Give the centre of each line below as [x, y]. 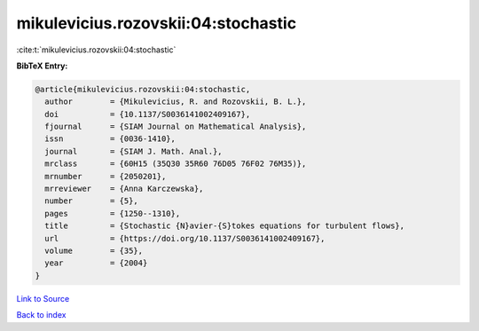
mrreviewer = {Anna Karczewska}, [124, 189]
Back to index [41, 315]
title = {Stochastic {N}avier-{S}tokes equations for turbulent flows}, [225, 226]
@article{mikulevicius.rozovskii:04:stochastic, [143, 89]
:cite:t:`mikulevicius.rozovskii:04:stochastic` [96, 50]
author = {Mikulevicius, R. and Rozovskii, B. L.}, [176, 102]
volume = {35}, [94, 251]
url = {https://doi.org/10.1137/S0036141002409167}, [185, 238]
